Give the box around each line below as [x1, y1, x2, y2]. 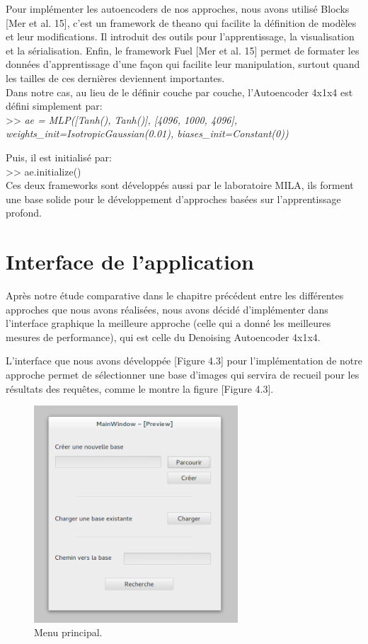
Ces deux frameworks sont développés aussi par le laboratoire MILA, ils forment [6, 178, 354, 192]
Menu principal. [34, 625, 103, 640]
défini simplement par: [6, 98, 103, 113]
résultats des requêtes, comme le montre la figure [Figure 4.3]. [6, 381, 274, 396]
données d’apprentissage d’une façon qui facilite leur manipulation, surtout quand [6, 57, 360, 71]
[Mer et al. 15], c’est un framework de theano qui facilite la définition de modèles [6, 15, 357, 30]
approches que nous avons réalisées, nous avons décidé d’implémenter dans [6, 301, 328, 316]
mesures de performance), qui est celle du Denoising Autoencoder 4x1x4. [6, 329, 321, 344]
